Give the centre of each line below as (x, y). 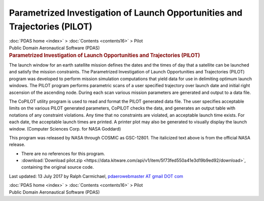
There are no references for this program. (63, 154)
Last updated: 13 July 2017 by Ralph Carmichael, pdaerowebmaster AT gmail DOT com (96, 176)
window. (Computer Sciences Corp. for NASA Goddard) (65, 129)
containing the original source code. (57, 167)
